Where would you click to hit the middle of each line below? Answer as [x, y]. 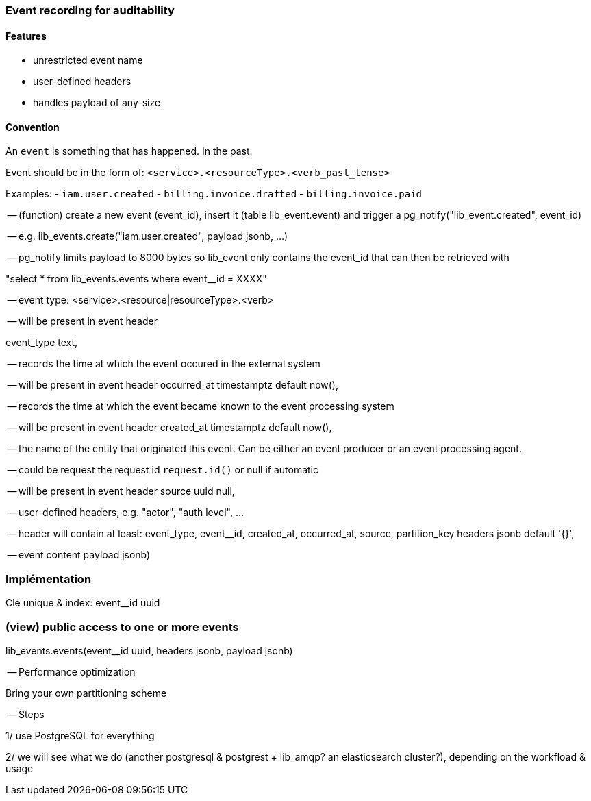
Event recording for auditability [90, 10]
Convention [33, 127]
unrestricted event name [88, 60]
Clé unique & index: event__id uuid [83, 603]
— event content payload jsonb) [79, 555]
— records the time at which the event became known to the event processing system [201, 406]
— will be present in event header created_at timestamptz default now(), [169, 428]
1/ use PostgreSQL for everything [80, 735]
